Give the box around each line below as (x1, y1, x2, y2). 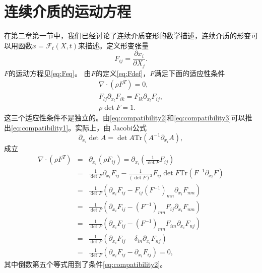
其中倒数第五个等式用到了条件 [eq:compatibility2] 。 (4, 259, 167, 269)
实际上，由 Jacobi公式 (75, 122, 147, 132)
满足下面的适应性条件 (154, 67, 225, 78)
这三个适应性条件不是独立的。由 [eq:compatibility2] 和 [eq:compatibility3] (4, 112, 231, 123)
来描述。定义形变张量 (78, 40, 149, 50)
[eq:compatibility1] (11, 122, 69, 132)
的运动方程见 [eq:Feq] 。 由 (9, 67, 91, 78)
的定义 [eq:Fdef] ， (95, 67, 150, 78)
